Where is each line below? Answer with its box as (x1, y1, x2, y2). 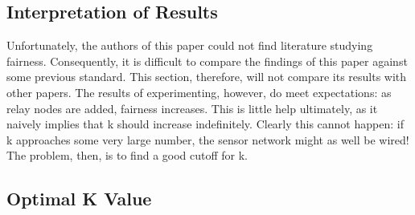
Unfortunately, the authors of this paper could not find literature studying (6, 37, 373, 54)
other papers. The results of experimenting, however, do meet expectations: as (6, 83, 392, 100)
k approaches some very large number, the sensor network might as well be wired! (6, 131, 409, 148)
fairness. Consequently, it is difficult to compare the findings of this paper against (6, 52, 408, 69)
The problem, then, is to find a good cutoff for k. (6, 147, 249, 164)
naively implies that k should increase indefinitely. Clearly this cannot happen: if (6, 116, 404, 132)
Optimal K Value (6, 186, 152, 211)
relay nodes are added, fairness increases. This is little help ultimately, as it (6, 99, 378, 116)
